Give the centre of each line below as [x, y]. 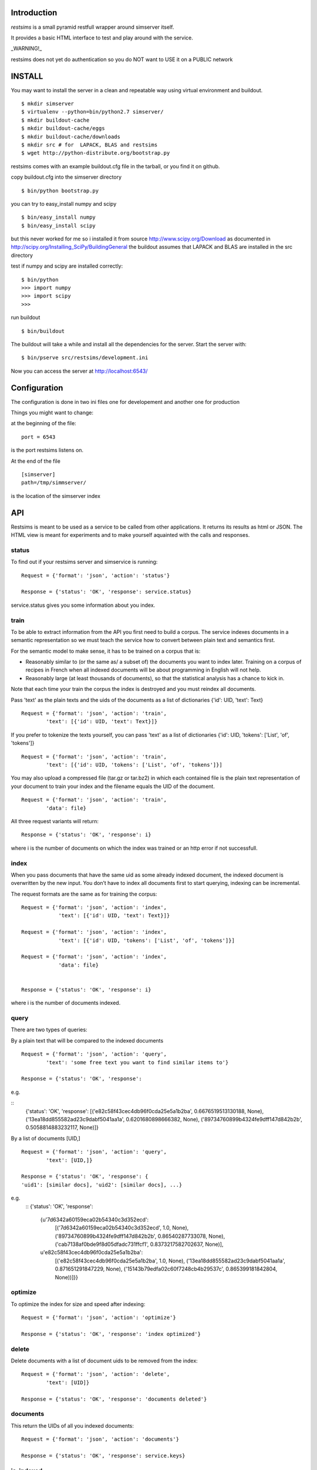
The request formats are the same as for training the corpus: [84, 894]
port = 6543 [38, 437]
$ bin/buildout [43, 331]
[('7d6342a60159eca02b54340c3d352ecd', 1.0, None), [122, 1228]
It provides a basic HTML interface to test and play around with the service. [102, 38]
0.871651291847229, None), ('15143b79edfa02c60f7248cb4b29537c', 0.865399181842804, [166, 1269]
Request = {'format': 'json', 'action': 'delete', [96, 1374]
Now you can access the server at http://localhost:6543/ [79, 371]
